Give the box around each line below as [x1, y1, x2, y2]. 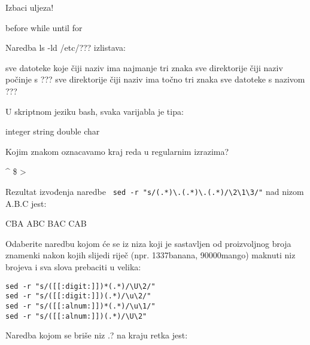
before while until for [5, 21, 83, 33]
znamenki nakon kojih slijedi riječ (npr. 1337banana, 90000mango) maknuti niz [5, 249, 296, 261]
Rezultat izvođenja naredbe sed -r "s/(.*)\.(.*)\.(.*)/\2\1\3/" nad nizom [5, 185, 304, 197]
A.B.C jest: [5, 197, 47, 209]
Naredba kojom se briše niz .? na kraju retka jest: [5, 329, 188, 341]
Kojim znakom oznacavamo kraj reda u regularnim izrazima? [5, 145, 229, 157]
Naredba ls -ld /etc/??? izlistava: [5, 41, 126, 54]
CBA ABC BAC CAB [5, 217, 87, 230]
